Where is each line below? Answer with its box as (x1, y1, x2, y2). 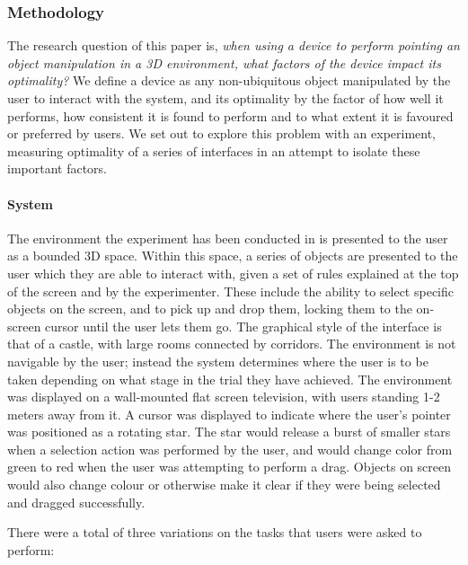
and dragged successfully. (7, 492, 146, 511)
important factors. (7, 159, 108, 178)
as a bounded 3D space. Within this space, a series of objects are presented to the (7, 246, 458, 265)
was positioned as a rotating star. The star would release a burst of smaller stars (7, 422, 451, 441)
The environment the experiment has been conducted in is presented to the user (7, 228, 448, 247)
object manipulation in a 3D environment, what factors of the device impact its (7, 53, 441, 72)
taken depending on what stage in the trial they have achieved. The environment (7, 369, 453, 388)
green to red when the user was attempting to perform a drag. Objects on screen (7, 457, 452, 476)
